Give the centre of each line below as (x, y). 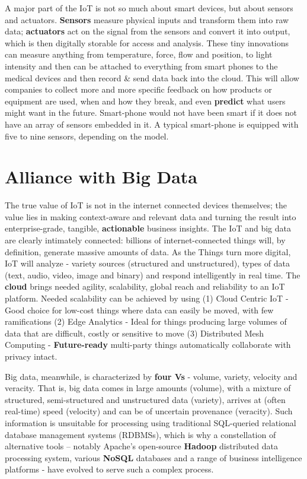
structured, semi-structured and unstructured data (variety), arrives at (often (145, 399)
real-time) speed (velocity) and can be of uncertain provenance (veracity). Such (149, 411)
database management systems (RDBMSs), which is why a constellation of (140, 434)
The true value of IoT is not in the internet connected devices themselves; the (146, 205)
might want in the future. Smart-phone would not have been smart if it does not (151, 112)
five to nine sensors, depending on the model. (87, 136)
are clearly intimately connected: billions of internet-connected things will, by (145, 240)
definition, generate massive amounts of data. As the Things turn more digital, (148, 251)
